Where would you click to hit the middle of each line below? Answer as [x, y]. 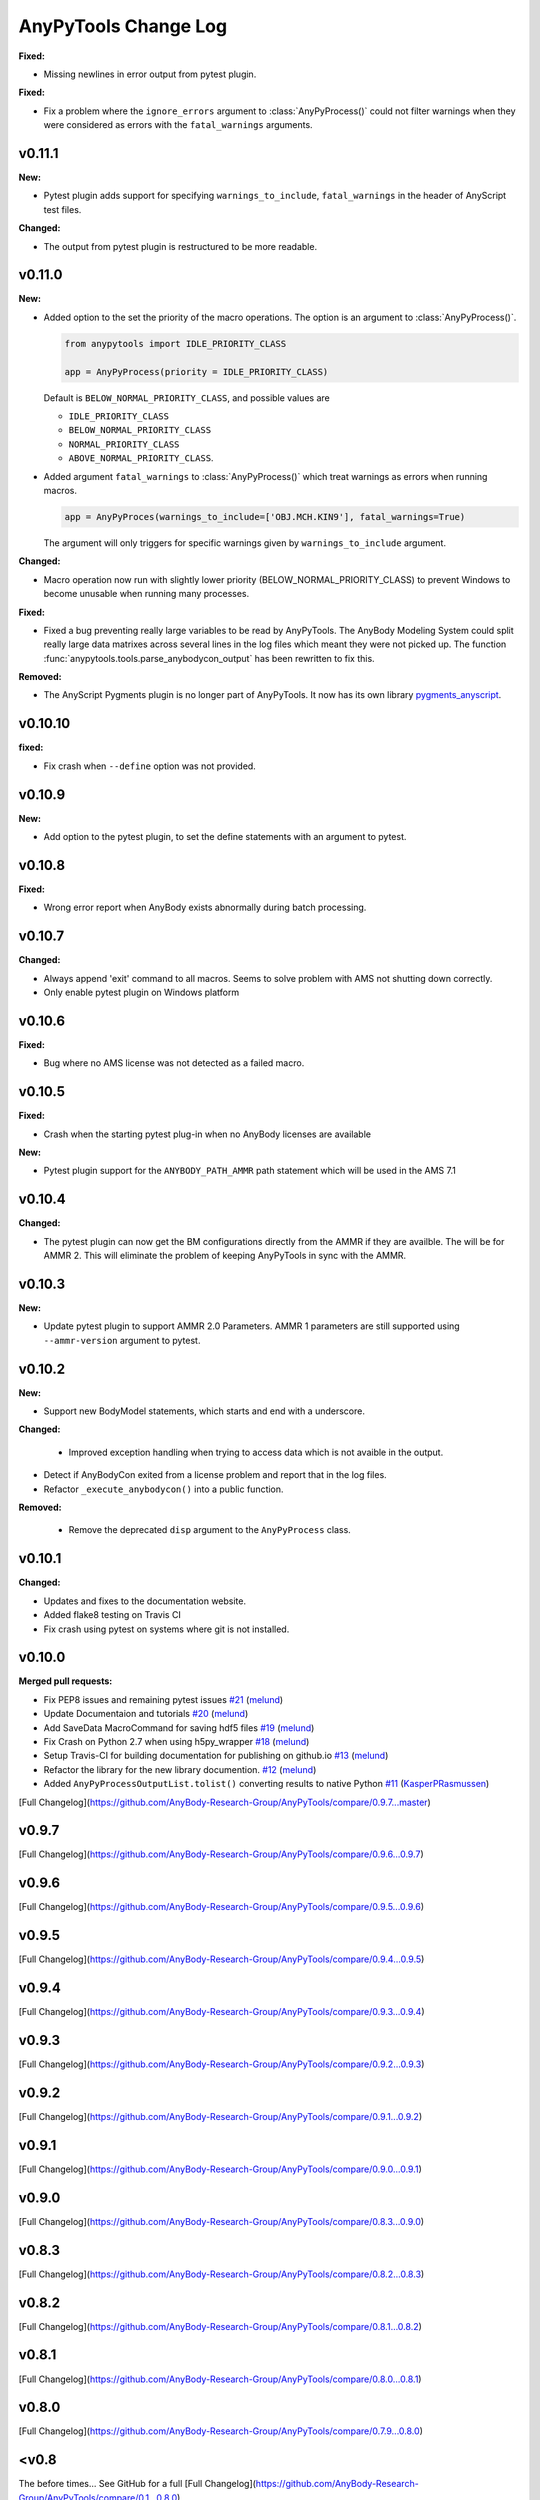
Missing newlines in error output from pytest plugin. [150, 74]
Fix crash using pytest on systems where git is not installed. [166, 1629]
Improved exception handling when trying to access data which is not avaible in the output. [256, 1452]
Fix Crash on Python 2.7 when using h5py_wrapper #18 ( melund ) [176, 1741]
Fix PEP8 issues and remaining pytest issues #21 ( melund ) [163, 1699]
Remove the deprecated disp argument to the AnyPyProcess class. [210, 1530]
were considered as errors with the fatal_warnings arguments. [178, 125]
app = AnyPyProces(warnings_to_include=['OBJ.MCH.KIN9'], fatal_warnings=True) [265, 516]
